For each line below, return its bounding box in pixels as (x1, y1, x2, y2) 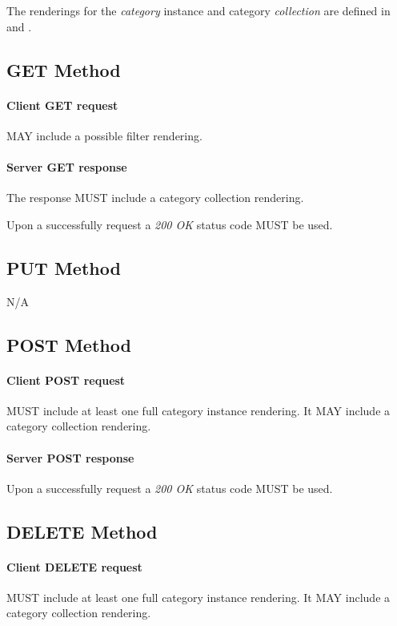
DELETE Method (6, 519, 158, 543)
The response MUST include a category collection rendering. (6, 189, 304, 206)
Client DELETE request (6, 558, 142, 575)
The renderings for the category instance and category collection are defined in (6, 2, 391, 18)
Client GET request (6, 96, 118, 113)
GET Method (6, 57, 121, 82)
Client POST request (6, 371, 126, 388)
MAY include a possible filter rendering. (6, 127, 203, 143)
